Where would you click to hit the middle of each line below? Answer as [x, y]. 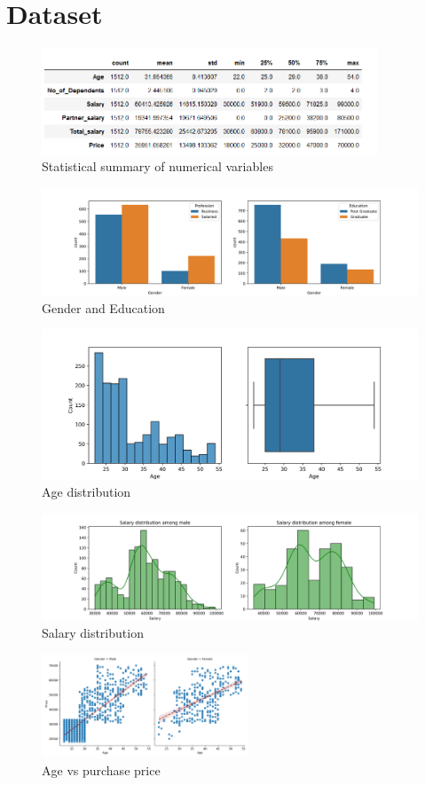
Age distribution [87, 492]
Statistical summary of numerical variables [157, 166]
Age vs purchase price [101, 769]
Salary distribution [93, 633]
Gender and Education [103, 307]
